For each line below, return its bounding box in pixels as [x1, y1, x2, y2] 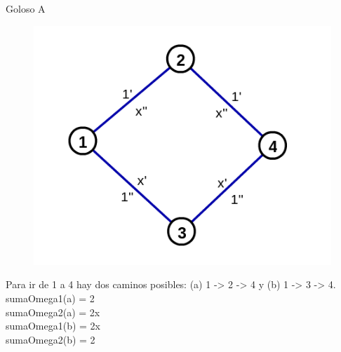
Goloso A [6, 1, 46, 15]
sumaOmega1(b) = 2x [6, 318, 101, 333]
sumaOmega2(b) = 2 [6, 332, 95, 346]
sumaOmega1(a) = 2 [6, 290, 95, 305]
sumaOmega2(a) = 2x [6, 304, 100, 319]
